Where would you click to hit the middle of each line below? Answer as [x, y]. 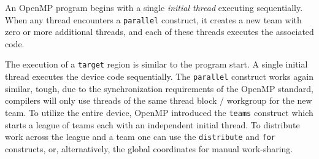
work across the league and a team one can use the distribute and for [140, 137]
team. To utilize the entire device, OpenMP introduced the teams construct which [159, 112]
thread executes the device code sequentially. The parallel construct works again [159, 76]
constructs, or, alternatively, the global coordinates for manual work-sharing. [149, 148]
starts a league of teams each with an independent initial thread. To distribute [152, 124]
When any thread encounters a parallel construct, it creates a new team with [153, 19]
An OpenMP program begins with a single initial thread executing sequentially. [154, 7]
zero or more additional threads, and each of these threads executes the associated [159, 32]
